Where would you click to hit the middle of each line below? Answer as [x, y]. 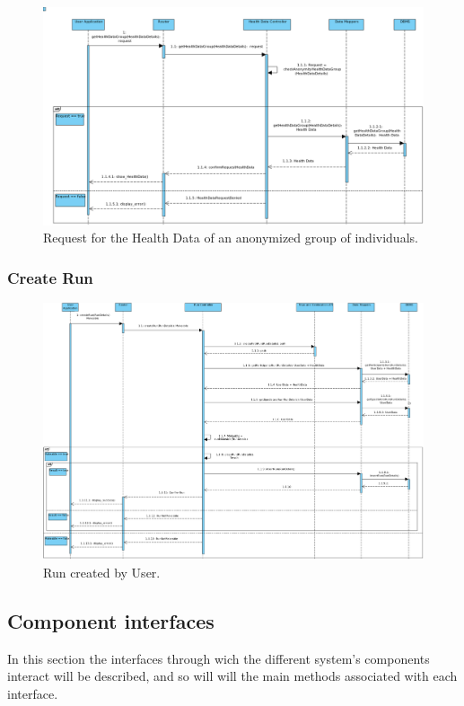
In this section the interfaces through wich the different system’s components [219, 658]
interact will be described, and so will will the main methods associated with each [232, 676]
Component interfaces [111, 621]
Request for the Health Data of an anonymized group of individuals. [231, 238]
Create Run [50, 277]
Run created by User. [102, 573]
